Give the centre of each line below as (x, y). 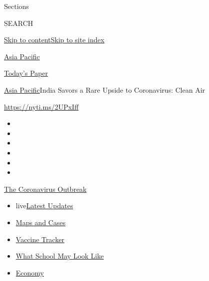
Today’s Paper (26, 73)
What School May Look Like (60, 256)
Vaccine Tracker (40, 239)
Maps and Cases (41, 222)
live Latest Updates (44, 206)
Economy (30, 272)
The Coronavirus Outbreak (45, 189)
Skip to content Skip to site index (54, 40)
